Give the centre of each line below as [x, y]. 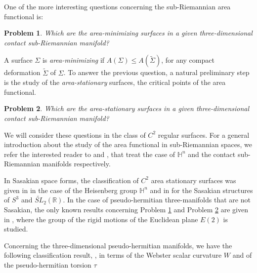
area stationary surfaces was [193, 180]
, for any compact [188, 60]
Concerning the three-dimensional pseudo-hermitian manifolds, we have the [118, 245]
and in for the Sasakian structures [201, 190]
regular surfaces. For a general [204, 135]
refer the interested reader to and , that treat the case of [90, 154]
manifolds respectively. [76, 164]
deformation [22, 72]
